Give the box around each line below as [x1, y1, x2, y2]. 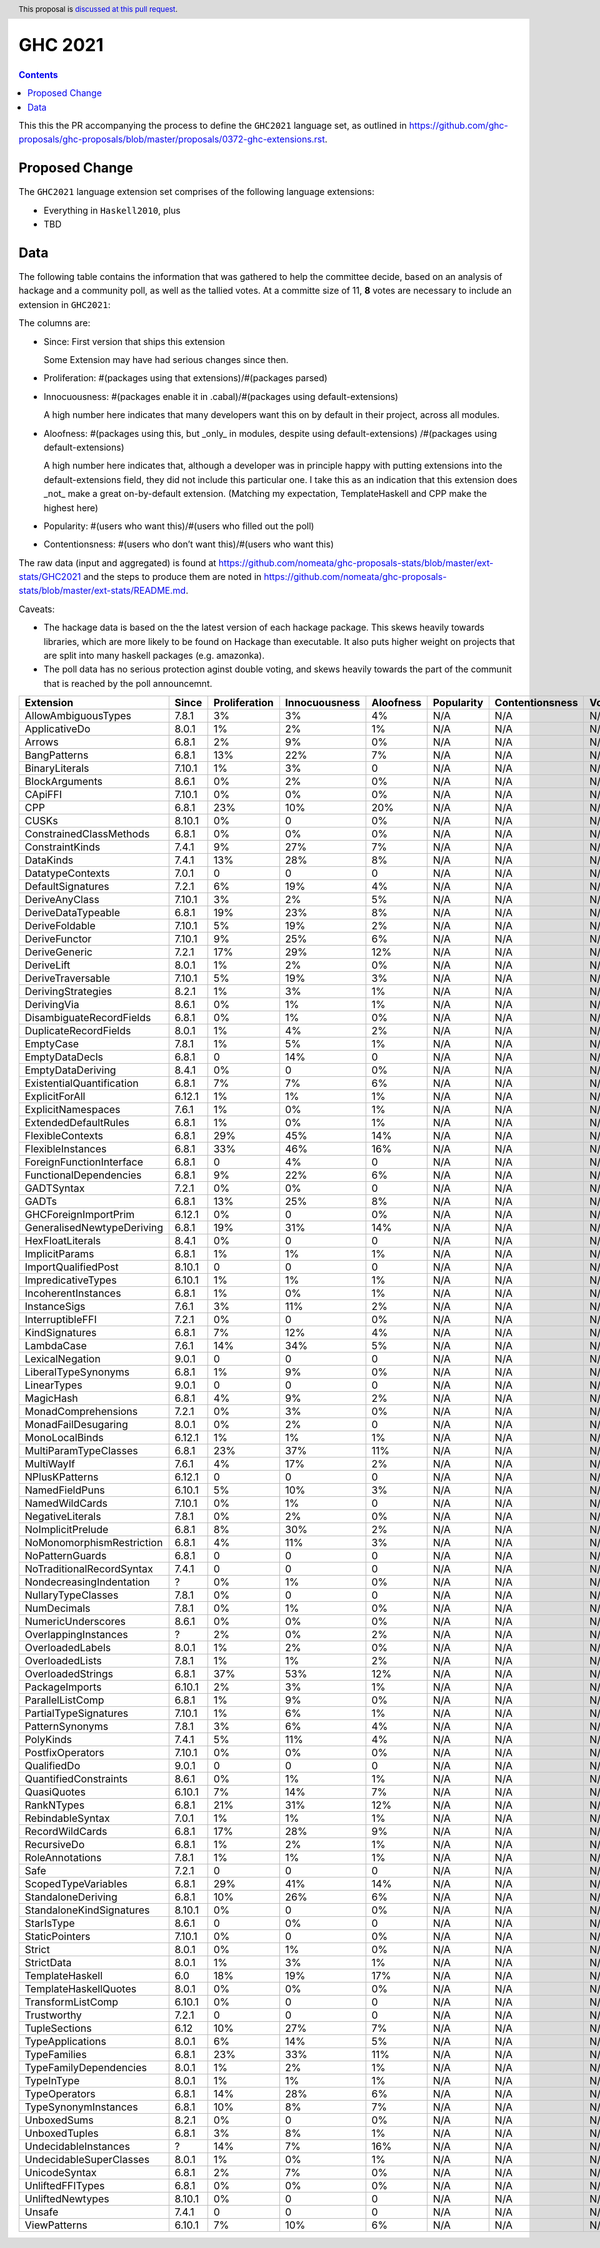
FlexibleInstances [24, 1142, 107, 1156]
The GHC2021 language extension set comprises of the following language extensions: [18, 186, 375, 198]
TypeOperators [24, 2087, 96, 2101]
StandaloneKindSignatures [24, 1903, 150, 1917]
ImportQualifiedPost [24, 1260, 119, 1274]
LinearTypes [24, 1378, 83, 1392]
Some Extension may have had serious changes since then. [43, 353, 289, 365]
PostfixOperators [24, 1746, 105, 1760]
